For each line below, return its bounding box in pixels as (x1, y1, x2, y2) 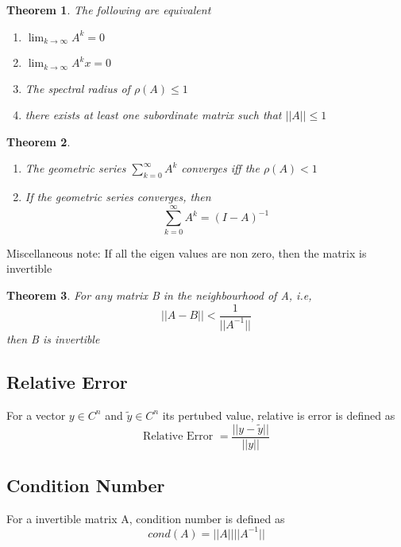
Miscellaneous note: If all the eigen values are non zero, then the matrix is (6, 244, 367, 261)
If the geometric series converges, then (25, 188, 211, 205)
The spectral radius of (25, 80, 130, 96)
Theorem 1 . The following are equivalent (6, 2, 211, 17)
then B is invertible (6, 330, 100, 347)
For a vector (6, 406, 66, 423)
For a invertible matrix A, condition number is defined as (6, 510, 285, 526)
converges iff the (181, 160, 260, 177)
